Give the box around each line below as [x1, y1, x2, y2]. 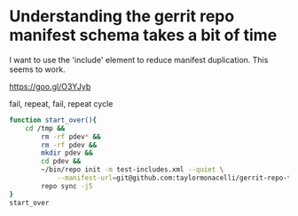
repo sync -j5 [41, 181, 93, 190]
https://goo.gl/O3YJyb [9, 81, 91, 92]
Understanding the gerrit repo [9, 6, 235, 27]
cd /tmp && [25, 124, 66, 132]
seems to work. [9, 64, 66, 75]
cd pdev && [41, 157, 82, 166]
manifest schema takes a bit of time [9, 25, 278, 45]
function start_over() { [9, 116, 98, 124]
